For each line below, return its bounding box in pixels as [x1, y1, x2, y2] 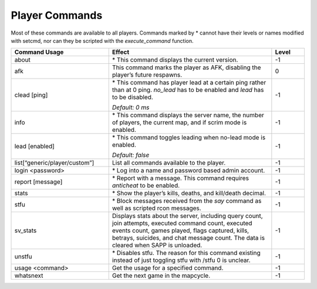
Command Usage [14, 48, 64, 56]
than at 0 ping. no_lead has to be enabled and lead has [112, 86, 264, 94]
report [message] [14, 178, 63, 186]
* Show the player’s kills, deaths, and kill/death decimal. [112, 189, 267, 198]
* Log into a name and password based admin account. [112, 166, 265, 175]
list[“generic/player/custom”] [14, 159, 95, 167]
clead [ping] [14, 91, 48, 99]
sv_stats [14, 226, 37, 234]
